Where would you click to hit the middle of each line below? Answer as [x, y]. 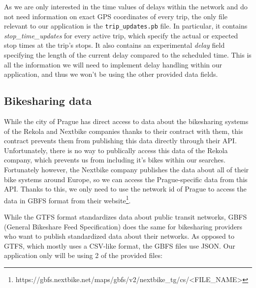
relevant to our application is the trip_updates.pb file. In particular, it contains [126, 26]
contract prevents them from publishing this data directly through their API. [120, 141]
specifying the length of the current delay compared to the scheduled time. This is [128, 55]
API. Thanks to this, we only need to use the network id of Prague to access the [125, 189]
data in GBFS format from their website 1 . [67, 199]
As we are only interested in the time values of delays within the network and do [126, 6]
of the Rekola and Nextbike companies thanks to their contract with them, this [124, 131]
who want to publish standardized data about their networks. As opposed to [119, 236]
